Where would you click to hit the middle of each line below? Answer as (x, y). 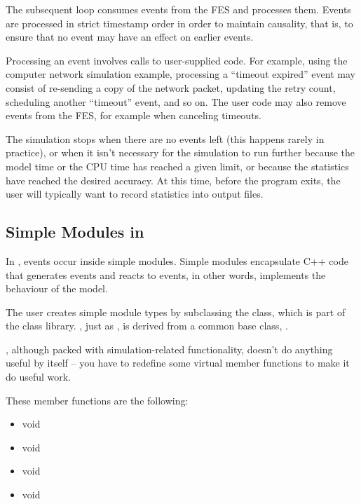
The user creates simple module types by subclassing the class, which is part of (176, 312)
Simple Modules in (75, 232)
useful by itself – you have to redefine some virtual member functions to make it (178, 363)
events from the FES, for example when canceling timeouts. (134, 115)
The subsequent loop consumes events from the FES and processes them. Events (178, 9)
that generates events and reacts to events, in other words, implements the (166, 274)
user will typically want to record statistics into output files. (135, 194)
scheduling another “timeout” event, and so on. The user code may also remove (176, 101)
